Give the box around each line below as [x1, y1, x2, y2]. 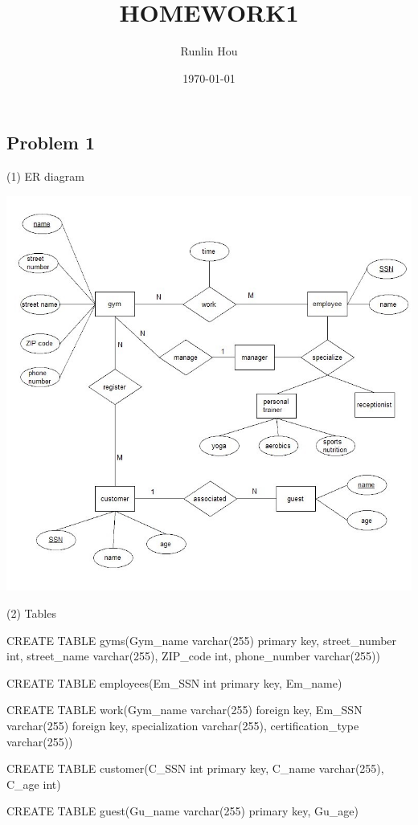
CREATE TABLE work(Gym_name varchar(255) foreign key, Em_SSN [6, 701, 363, 718]
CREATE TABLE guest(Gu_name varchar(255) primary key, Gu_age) [6, 803, 359, 819]
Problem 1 [6, 130, 95, 155]
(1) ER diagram [6, 168, 84, 185]
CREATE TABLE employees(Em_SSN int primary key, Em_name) [6, 674, 342, 691]
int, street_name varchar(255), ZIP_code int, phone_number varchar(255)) [6, 647, 380, 664]
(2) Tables [6, 605, 56, 621]
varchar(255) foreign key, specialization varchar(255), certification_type [6, 717, 359, 733]
